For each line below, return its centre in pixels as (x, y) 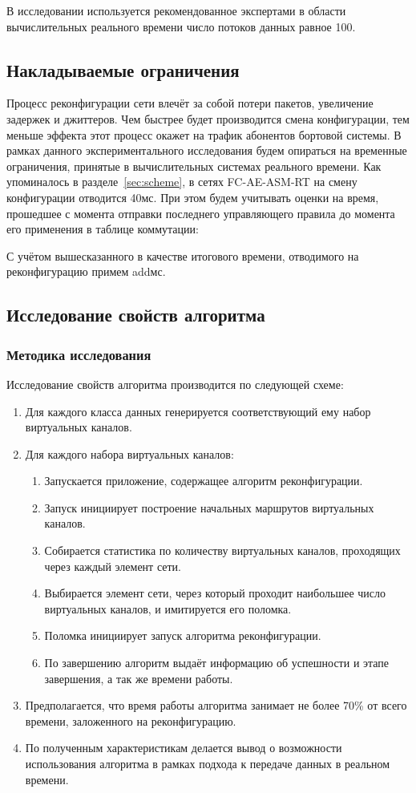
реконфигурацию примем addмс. (86, 271)
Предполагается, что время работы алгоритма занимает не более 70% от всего (216, 705)
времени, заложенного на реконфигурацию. (131, 720)
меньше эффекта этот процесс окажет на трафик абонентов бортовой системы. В (204, 134)
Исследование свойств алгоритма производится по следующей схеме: (175, 384)
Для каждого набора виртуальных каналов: (129, 453)
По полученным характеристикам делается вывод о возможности (184, 748)
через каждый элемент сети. (113, 566)
